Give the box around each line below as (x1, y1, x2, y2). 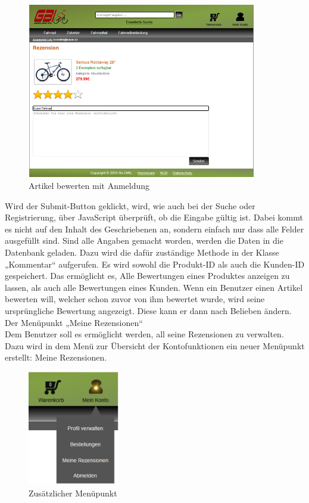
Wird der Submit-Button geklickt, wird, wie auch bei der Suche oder (5, 199, 255, 212)
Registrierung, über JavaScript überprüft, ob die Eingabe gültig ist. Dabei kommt (5, 211, 303, 223)
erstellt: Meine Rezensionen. (5, 351, 107, 364)
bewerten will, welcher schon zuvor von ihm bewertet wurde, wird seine (5, 293, 265, 305)
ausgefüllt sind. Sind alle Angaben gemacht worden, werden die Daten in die (5, 234, 283, 247)
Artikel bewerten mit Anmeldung (29, 179, 150, 192)
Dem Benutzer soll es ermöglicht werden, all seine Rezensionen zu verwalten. (5, 328, 284, 340)
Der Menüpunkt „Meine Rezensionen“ (5, 316, 143, 328)
